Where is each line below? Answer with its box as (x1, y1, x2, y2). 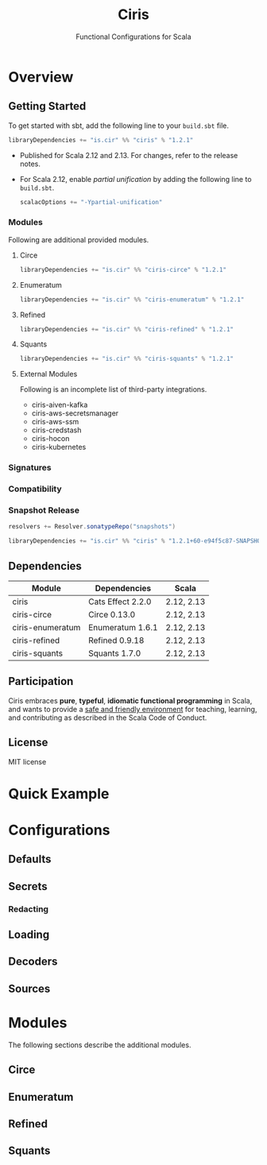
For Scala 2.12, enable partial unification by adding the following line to (19, 174, 252, 184)
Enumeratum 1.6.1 (88, 622, 158, 633)
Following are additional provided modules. (8, 234, 149, 244)
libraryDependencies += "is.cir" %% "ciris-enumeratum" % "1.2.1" (19, 296, 245, 304)
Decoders (8, 955, 58, 969)
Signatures (8, 463, 52, 474)
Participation (8, 675, 74, 688)
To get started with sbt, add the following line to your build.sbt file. (8, 121, 229, 130)
